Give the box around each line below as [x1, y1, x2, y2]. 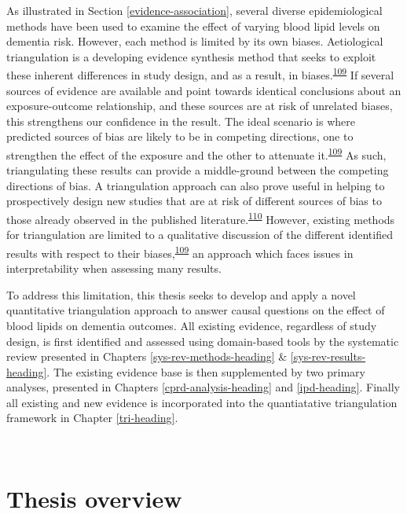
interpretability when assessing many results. [6, 260, 222, 277]
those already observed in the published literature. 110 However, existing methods [6, 209, 395, 227]
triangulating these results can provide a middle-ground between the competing [6, 162, 389, 178]
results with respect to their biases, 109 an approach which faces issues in [6, 242, 354, 261]
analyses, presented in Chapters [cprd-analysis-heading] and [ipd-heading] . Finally [6, 379, 401, 395]
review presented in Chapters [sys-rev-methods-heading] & [6, 348, 288, 365]
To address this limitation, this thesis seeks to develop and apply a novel [6, 286, 356, 303]
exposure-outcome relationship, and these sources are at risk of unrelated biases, [6, 97, 393, 114]
